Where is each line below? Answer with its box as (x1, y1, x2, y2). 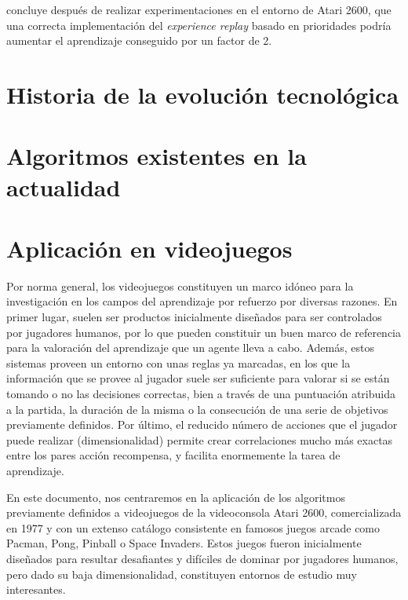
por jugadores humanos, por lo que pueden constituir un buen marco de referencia (6, 324, 401, 340)
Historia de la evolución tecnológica (6, 78, 399, 110)
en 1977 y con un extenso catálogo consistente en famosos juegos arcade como (6, 519, 381, 536)
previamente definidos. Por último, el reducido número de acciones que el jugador (6, 416, 398, 433)
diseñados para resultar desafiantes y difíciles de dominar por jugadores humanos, (6, 550, 399, 566)
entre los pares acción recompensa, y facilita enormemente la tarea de (6, 447, 341, 463)
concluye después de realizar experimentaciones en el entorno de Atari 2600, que (6, 2, 392, 17)
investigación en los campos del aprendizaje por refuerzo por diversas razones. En (6, 293, 398, 309)
